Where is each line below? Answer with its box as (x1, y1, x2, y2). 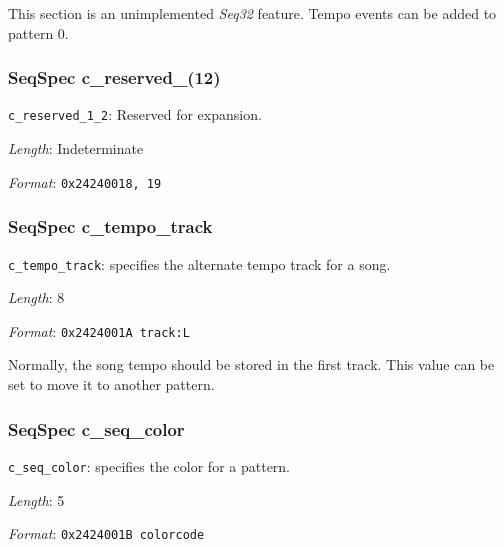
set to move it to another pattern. (8, 374, 215, 395)
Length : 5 (8, 489, 65, 510)
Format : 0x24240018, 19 (8, 171, 162, 192)
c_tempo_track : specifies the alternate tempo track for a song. (8, 253, 391, 274)
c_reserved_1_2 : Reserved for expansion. (8, 104, 262, 125)
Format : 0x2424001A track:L (8, 320, 190, 341)
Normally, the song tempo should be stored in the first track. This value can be (8, 354, 495, 375)
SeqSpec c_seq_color (8, 416, 185, 441)
